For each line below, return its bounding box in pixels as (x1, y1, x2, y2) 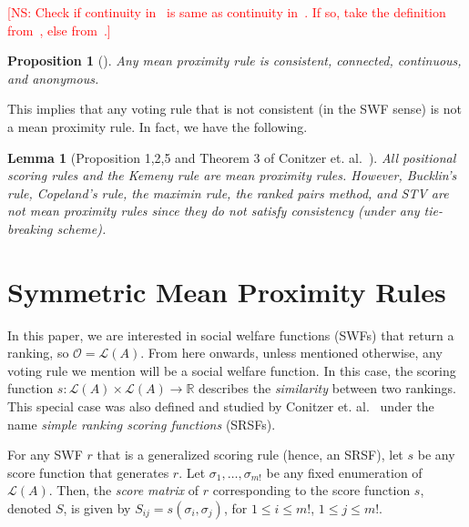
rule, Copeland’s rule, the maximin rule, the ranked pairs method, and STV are (7, 183, 449, 202)
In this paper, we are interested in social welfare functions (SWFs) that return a (7, 325, 454, 344)
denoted (7, 499, 52, 517)
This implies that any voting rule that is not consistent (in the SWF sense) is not (7, 99, 463, 118)
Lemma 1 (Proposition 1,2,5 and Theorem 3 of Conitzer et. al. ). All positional (7, 147, 456, 167)
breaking (7, 218, 53, 238)
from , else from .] (7, 20, 111, 39)
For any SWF (7, 445, 83, 464)
